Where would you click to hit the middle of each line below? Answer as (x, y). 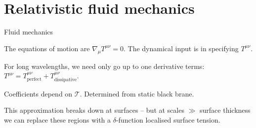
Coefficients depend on (38, 93)
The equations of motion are (47, 48)
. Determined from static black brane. (137, 93)
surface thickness (225, 110)
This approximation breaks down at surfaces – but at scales (94, 110)
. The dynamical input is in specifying (181, 48)
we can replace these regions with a (58, 119)
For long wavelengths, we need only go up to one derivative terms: (104, 66)
